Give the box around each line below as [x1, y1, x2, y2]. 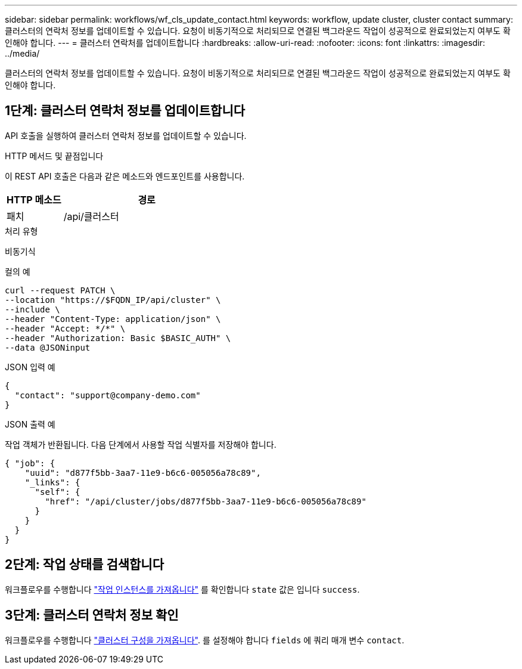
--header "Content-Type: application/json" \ [5, 314, 221, 324]
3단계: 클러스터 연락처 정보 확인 [5, 608, 179, 623]
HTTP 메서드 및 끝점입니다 [5, 150, 104, 161]
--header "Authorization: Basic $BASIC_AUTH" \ [5, 333, 231, 343]
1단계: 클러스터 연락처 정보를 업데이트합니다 [5, 103, 246, 119]
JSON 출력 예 [5, 419, 55, 429]
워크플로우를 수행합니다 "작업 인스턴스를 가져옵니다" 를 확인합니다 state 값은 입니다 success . [5, 584, 360, 594]
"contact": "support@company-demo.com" [14, 390, 201, 400]
